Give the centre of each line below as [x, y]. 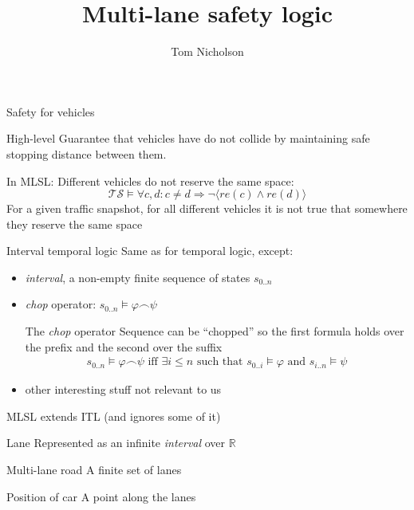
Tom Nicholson [207, 51]
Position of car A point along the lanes [101, 496]
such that [220, 362]
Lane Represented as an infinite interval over [116, 443]
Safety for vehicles [51, 111]
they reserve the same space [75, 224]
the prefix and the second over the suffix [124, 346]
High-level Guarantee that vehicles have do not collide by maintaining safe [188, 138]
